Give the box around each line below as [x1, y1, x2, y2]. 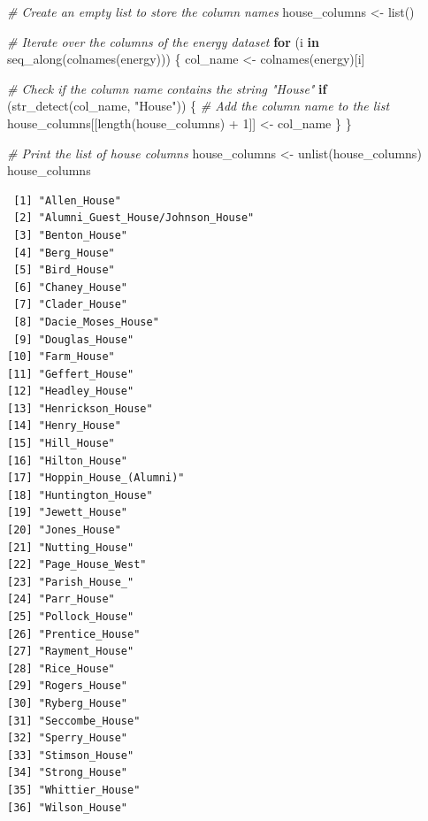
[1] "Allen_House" [13, 194, 121, 207]
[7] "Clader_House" [13, 298, 128, 311]
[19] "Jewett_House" [7, 506, 128, 519]
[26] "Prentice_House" [7, 627, 141, 641]
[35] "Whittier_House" [7, 783, 141, 796]
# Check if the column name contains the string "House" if [7, 79, 327, 97]
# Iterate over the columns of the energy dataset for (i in [7, 32, 319, 50]
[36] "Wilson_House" [7, 801, 128, 814]
